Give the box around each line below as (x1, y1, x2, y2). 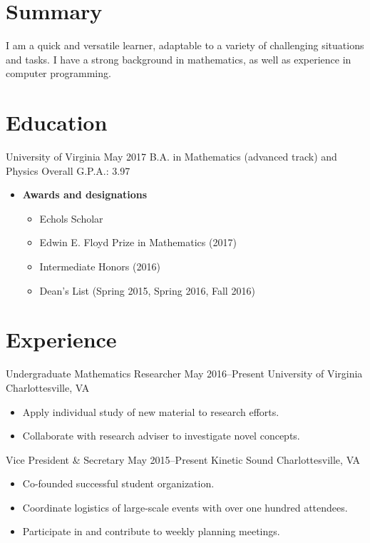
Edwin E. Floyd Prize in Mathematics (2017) (39, 235, 237, 250)
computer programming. (6, 66, 111, 81)
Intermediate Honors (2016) (39, 259, 160, 273)
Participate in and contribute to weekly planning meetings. (22, 524, 280, 539)
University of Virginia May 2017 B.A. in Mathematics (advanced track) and (6, 149, 337, 164)
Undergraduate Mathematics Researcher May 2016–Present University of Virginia (6, 366, 363, 381)
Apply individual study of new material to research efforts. (22, 404, 279, 419)
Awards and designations (22, 187, 148, 202)
